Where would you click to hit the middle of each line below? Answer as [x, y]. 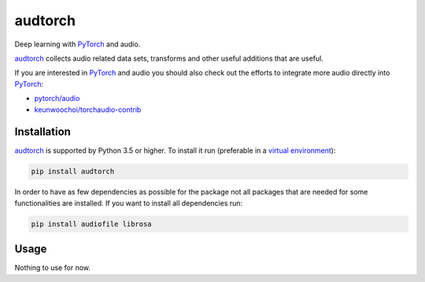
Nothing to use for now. [52, 268]
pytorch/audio [57, 98]
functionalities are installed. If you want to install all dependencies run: [129, 203]
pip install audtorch [73, 172]
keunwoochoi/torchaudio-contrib [88, 109]
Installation [42, 132]
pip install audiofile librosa [92, 224]
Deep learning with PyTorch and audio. [78, 44]
